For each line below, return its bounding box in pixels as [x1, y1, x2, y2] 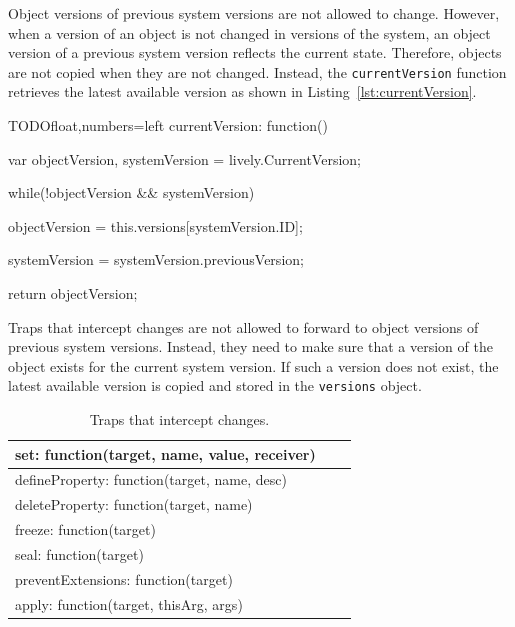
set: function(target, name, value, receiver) [15, 443, 316, 464]
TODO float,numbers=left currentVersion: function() [8, 115, 328, 136]
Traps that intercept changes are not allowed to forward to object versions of [8, 316, 479, 337]
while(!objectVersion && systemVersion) [8, 182, 255, 203]
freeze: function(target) [15, 519, 156, 540]
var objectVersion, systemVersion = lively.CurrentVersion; [8, 148, 361, 169]
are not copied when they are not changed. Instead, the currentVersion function [8, 61, 507, 82]
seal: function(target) [15, 544, 144, 564]
